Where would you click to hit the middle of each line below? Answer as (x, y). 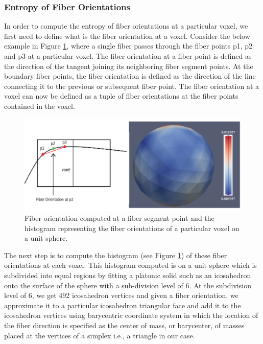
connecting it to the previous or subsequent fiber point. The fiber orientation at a (132, 86)
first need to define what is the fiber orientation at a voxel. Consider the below (127, 36)
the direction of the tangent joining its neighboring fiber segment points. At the (129, 66)
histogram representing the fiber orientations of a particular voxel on (132, 228)
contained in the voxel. (40, 106)
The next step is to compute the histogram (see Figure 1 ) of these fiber (116, 255)
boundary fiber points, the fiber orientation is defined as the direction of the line (130, 76)
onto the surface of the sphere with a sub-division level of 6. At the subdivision (128, 285)
